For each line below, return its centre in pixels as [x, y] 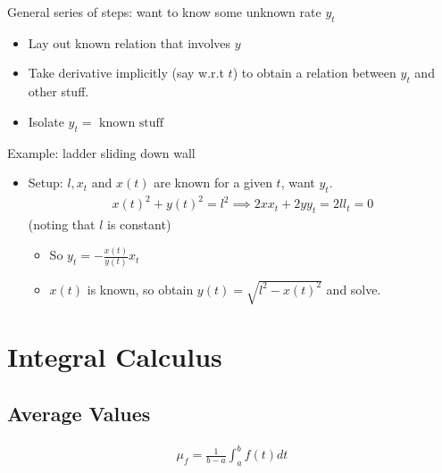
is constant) [139, 224]
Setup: [46, 183]
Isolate [46, 121]
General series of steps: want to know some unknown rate [164, 12]
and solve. [354, 289]
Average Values [79, 413]
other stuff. [58, 91]
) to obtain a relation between [314, 73]
